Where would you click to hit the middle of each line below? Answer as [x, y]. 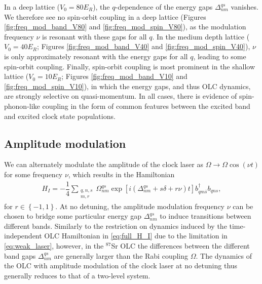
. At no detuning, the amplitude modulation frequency [140, 206]
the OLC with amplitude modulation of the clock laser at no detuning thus [121, 266]
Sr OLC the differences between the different [180, 246]
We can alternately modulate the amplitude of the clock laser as [104, 164]
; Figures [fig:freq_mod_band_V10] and [124, 76]
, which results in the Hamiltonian [121, 174]
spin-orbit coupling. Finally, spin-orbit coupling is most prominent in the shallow [130, 66]
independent [23, 236]
